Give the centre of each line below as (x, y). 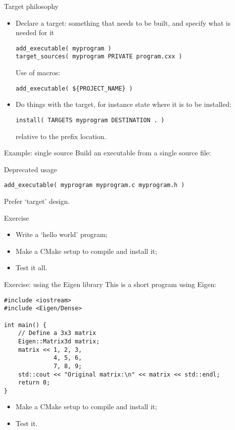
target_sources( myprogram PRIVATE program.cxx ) (99, 57)
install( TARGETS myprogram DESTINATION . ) (90, 120)
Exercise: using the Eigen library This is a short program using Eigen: (110, 284)
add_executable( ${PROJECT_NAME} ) (74, 88)
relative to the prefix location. (61, 136)
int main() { (25, 325)
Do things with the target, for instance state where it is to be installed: (123, 104)
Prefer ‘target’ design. (37, 201)
